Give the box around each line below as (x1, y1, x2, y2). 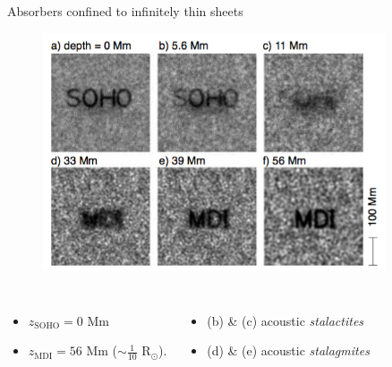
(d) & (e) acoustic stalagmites (207, 341, 370, 360)
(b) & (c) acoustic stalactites (207, 311, 364, 329)
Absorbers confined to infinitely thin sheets (7, 2, 243, 20)
